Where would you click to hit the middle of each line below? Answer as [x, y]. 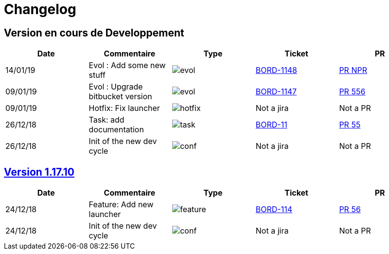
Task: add [106, 120]
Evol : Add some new [127, 65]
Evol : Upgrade [116, 87]
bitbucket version [120, 97]
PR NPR [353, 70]
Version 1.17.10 [39, 172]
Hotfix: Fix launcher [124, 108]
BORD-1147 [276, 92]
